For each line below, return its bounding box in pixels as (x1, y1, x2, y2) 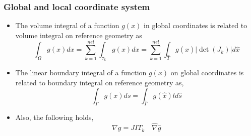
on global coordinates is (170, 67, 244, 78)
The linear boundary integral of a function (15, 67, 147, 78)
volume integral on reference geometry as (15, 30, 142, 40)
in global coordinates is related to (144, 20, 247, 31)
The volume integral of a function (15, 20, 119, 31)
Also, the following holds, (15, 112, 94, 122)
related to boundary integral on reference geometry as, (15, 77, 184, 87)
